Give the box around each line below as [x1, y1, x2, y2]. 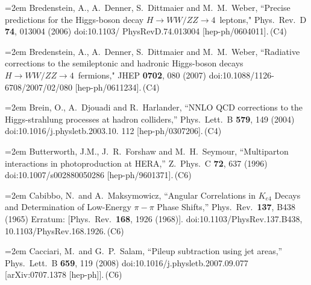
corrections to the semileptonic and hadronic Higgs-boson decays [5, 57, 243, 69]
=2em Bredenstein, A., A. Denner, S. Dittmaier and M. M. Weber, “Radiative [5, 45, 300, 57]
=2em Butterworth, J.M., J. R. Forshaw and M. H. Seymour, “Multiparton [5, 144, 289, 157]
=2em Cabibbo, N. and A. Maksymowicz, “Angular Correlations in [5, 188, 256, 201]
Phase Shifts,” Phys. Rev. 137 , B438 [157, 200, 296, 213]
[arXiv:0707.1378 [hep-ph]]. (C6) [5, 268, 122, 281]
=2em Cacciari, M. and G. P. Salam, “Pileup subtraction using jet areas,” [5, 245, 283, 257]
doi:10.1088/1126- [209, 68, 274, 81]
